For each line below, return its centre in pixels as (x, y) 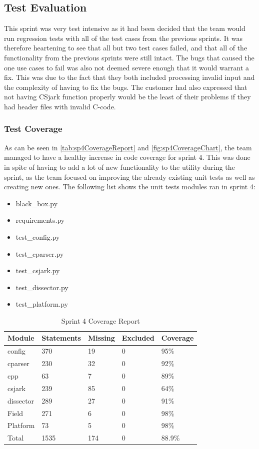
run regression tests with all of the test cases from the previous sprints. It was (123, 38)
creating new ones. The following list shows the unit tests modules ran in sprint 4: (130, 187)
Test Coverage (33, 129)
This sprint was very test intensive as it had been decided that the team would (125, 28)
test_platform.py (42, 304)
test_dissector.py (42, 287)
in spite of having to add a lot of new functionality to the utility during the (119, 167)
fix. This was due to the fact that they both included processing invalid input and (129, 77)
